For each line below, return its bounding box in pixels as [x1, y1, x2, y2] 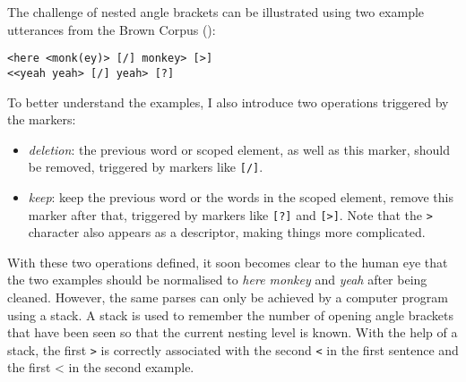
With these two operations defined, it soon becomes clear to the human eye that [7, 252, 448, 271]
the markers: [7, 110, 76, 129]
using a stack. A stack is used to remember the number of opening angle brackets [7, 305, 453, 324]
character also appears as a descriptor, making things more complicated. [28, 223, 426, 242]
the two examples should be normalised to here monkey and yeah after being [7, 270, 427, 289]
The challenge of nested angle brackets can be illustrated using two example [7, 3, 425, 21]
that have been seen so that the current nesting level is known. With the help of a [7, 323, 458, 342]
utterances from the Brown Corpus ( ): [7, 20, 216, 38]
